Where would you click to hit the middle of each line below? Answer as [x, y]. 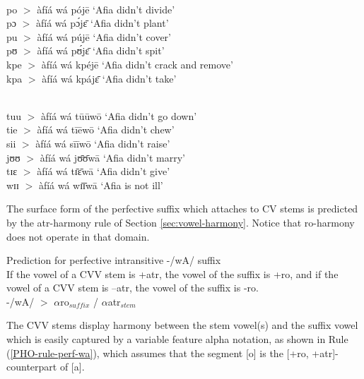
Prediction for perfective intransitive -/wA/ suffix [114, 260]
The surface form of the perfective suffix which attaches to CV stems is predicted [182, 209]
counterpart [32, 367]
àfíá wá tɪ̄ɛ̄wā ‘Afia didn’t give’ [104, 171]
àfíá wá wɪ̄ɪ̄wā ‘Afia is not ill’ [101, 185]
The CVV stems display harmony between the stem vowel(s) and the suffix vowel [182, 325]
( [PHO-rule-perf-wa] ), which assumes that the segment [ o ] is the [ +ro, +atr [170, 353]
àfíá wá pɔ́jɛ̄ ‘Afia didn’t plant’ [102, 23]
